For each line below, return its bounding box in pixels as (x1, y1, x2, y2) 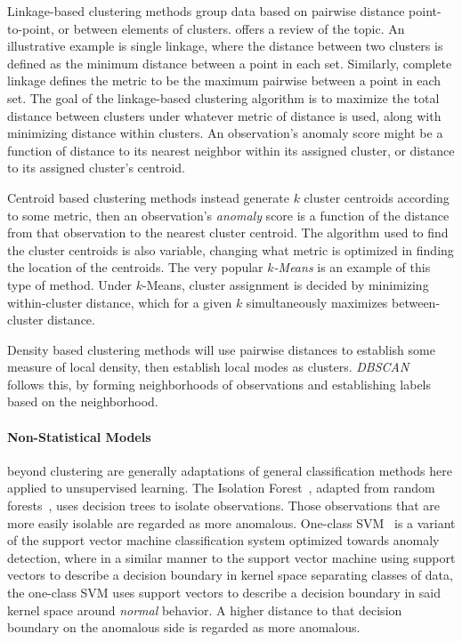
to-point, (7, 19, 54, 37)
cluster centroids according (304, 188, 450, 206)
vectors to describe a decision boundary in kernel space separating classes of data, (7, 566, 453, 584)
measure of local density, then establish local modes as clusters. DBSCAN (7, 357, 409, 376)
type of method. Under (7, 275, 133, 293)
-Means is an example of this (273, 258, 431, 277)
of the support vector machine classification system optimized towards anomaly (7, 531, 440, 550)
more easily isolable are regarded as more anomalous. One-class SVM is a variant (7, 513, 456, 532)
